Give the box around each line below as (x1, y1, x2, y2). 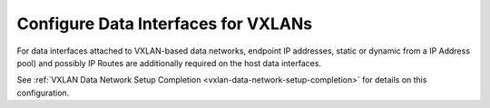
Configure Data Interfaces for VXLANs (16, 14, 313, 34)
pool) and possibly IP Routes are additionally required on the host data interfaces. (16, 57, 322, 68)
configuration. (16, 87, 70, 98)
